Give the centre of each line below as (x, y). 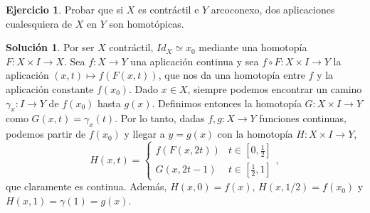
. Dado (144, 88)
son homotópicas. (147, 23)
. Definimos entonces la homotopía (227, 103)
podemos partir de (46, 134)
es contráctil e (169, 9)
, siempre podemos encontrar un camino (275, 88)
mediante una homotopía (253, 47)
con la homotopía (255, 134)
